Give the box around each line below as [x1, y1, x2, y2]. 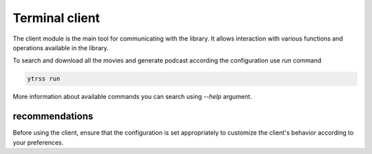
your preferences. [12, 138, 64, 146]
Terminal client [12, 10, 100, 25]
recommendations [12, 111, 94, 122]
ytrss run [27, 75, 61, 82]
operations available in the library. [12, 43, 110, 52]
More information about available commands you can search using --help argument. [12, 93, 253, 101]
